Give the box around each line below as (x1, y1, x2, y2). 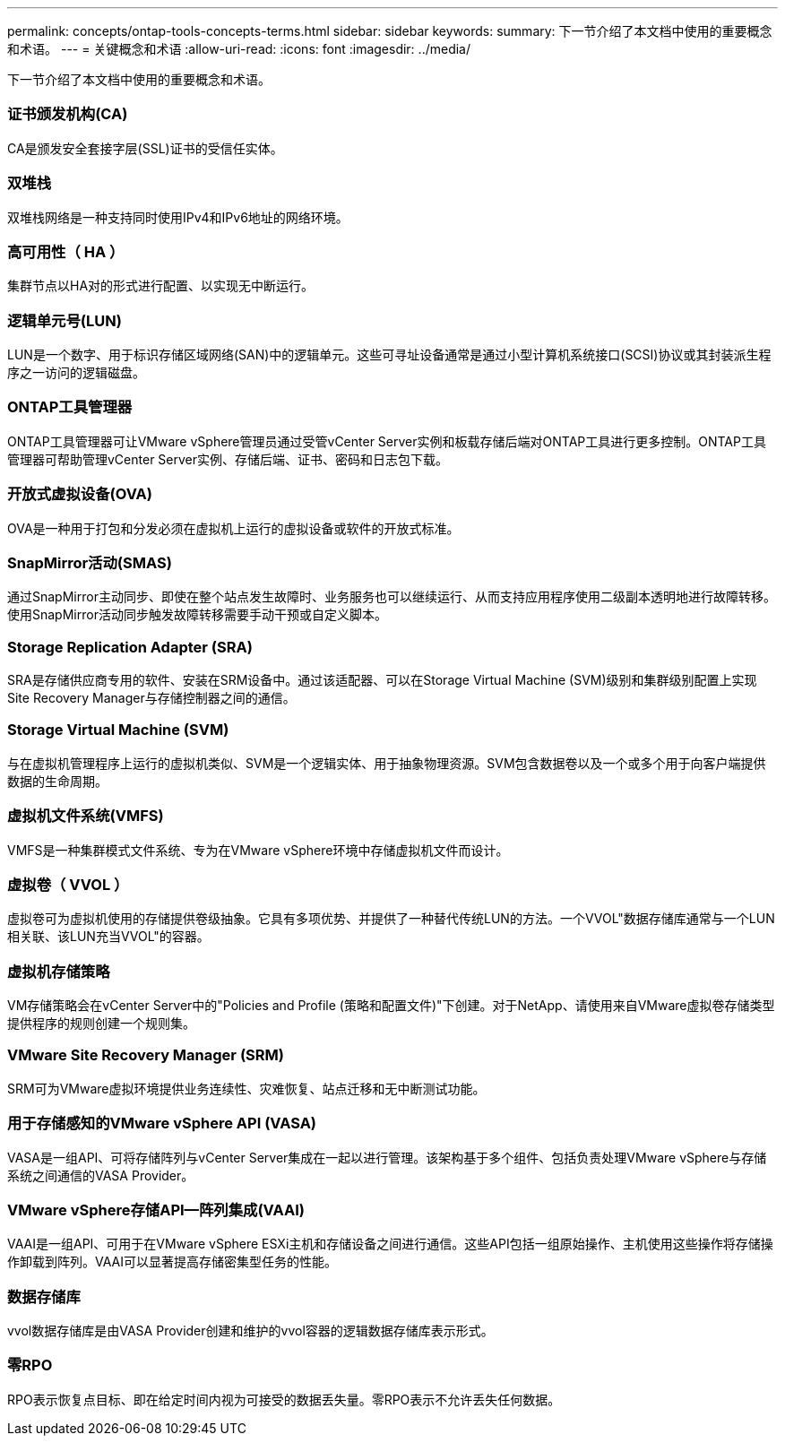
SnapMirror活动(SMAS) (7, 553, 172, 572)
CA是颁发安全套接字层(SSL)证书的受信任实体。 (7, 140, 283, 156)
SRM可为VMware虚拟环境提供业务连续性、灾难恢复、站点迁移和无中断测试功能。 (7, 1080, 486, 1096)
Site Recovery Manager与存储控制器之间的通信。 (7, 690, 296, 705)
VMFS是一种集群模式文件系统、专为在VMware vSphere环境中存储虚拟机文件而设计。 (7, 842, 509, 858)
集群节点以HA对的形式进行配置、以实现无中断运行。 (7, 278, 315, 294)
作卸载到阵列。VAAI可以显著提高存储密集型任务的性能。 (7, 1254, 337, 1270)
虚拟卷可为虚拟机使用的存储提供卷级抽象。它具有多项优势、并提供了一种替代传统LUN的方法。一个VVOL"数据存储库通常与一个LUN (7, 911, 775, 927)
